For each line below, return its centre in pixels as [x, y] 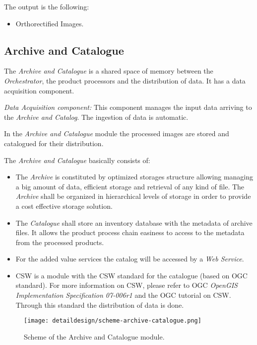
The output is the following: [47, 6]
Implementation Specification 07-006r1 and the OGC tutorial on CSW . [123, 295]
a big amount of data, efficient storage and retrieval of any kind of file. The [130, 186]
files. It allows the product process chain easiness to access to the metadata [130, 232]
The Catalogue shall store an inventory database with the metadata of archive [134, 222]
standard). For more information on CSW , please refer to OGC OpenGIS [127, 285]
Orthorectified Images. [50, 23]
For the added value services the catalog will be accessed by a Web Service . [130, 259]
